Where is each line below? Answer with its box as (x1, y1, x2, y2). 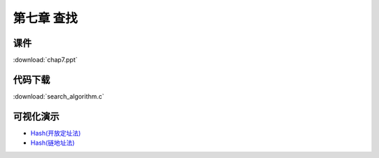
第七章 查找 (13, 10, 78, 26)
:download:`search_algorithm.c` (13, 92, 105, 101)
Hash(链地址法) (30, 138, 75, 147)
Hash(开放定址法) (30, 129, 81, 137)
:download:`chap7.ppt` (13, 56, 78, 64)
